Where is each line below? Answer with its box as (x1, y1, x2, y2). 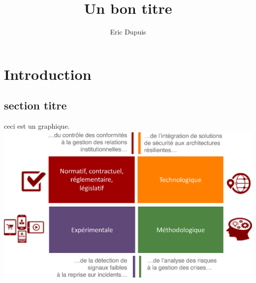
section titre (4, 98, 67, 113)
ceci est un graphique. (4, 121, 70, 131)
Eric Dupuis (110, 27, 146, 37)
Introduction (4, 64, 92, 84)
